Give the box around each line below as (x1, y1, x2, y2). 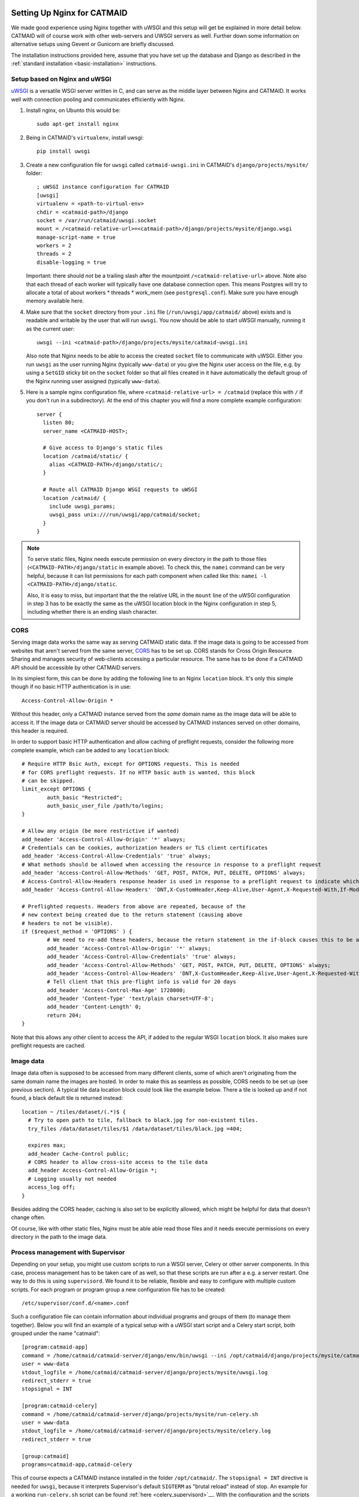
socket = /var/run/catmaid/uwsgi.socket (36, 217, 157, 224)
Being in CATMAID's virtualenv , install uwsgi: (26, 134, 144, 141)
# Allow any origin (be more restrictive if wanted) (22, 828, 180, 835)
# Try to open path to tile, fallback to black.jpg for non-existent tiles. (28, 1117, 258, 1124)
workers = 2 (36, 243, 72, 249)
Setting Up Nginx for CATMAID (11, 8, 128, 18)
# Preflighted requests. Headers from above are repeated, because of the (22, 903, 246, 910)
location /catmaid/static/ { (42, 453, 129, 459)
